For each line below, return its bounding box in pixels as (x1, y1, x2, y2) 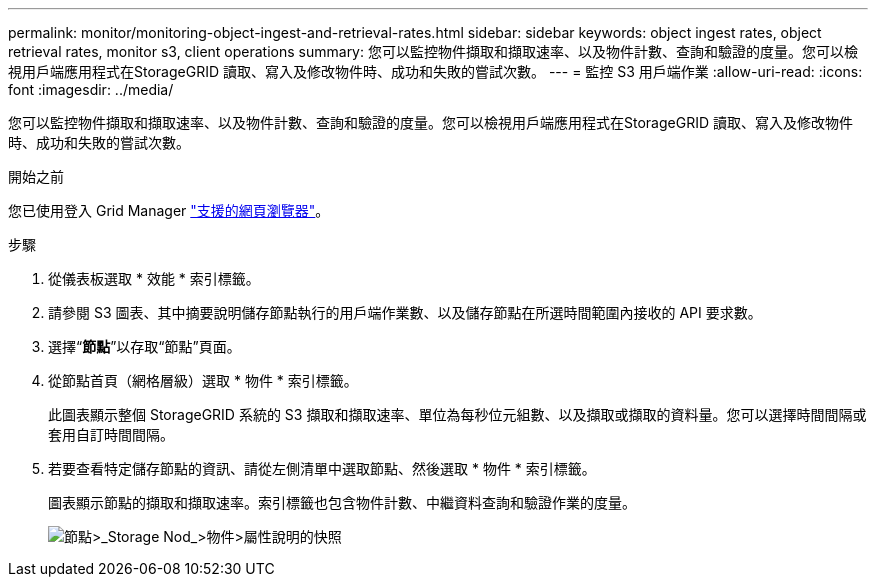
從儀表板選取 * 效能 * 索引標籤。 (48, 270, 260, 287)
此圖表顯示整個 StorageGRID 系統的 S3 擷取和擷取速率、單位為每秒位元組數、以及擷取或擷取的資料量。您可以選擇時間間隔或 (48, 406, 867, 423)
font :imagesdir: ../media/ (8, 81, 174, 98)
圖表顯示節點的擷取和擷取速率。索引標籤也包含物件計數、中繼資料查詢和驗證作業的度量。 (48, 494, 636, 511)
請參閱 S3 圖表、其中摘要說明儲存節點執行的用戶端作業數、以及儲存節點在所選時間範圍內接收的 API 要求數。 (48, 304, 762, 321)
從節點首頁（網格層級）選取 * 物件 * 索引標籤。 (48, 372, 358, 389)
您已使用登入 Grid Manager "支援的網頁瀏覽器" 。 (8, 202, 330, 219)
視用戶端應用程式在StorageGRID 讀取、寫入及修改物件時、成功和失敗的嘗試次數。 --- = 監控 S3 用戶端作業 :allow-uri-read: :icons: (8, 63, 863, 80)
